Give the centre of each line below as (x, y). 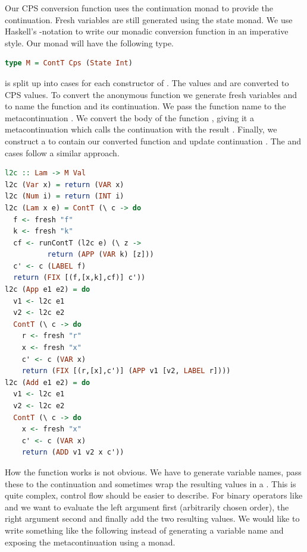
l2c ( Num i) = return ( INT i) (65, 196)
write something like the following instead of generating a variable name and (144, 530)
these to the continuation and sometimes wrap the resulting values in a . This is (151, 483)
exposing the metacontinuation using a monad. (90, 542)
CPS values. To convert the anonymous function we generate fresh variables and (151, 94)
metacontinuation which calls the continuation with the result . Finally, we (141, 129)
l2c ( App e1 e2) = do (48, 290)
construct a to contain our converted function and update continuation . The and (153, 141)
